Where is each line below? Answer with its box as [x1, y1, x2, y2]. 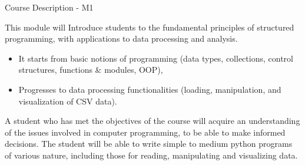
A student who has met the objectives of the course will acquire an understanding [5, 115, 300, 127]
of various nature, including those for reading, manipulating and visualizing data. [5, 149, 298, 161]
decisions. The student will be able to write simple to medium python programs [5, 137, 293, 150]
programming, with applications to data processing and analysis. [5, 32, 238, 45]
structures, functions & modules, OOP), [18, 63, 163, 76]
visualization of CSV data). [18, 95, 117, 107]
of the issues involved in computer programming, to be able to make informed [5, 126, 286, 138]
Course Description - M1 [5, 1, 94, 13]
